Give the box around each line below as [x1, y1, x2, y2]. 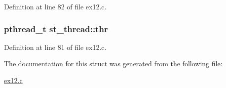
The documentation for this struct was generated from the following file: [4, 58, 223, 69]
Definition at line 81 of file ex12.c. [4, 42, 107, 52]
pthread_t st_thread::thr [4, 22, 108, 35]
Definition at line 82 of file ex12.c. [4, 1, 107, 11]
